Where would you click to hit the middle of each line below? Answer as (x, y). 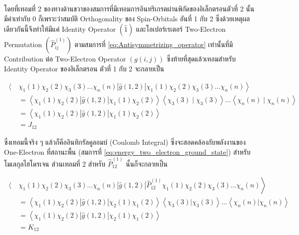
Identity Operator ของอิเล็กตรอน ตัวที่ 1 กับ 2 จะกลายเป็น (84, 68)
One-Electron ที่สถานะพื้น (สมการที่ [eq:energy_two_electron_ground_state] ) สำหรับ (127, 151)
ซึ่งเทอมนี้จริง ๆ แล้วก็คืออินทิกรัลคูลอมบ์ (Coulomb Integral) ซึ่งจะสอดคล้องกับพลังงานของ (125, 142)
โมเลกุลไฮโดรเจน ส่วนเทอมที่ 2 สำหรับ (55, 163)
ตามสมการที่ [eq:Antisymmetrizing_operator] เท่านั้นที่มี (154, 44)
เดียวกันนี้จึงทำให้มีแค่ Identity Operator (60, 29)
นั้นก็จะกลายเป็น (147, 163)
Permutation (23, 44)
